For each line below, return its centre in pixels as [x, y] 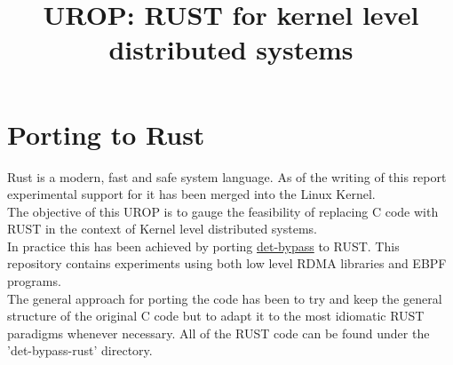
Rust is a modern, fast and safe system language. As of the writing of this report [227, 176]
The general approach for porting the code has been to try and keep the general [225, 298]
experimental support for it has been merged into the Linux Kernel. [191, 194]
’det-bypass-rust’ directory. [80, 350]
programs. [34, 281]
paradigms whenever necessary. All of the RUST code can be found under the [219, 333]
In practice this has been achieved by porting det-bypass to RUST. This [203, 246]
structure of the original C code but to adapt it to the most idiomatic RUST [216, 316]
